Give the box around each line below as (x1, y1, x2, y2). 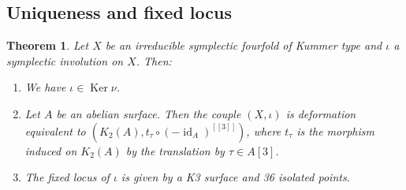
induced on (24, 142, 77, 158)
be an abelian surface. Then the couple (56, 105, 241, 121)
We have (24, 79, 66, 95)
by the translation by (125, 142, 225, 158)
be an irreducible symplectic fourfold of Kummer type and (105, 37, 382, 54)
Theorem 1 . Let (6, 37, 89, 54)
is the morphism (296, 122, 374, 139)
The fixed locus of (24, 169, 110, 185)
